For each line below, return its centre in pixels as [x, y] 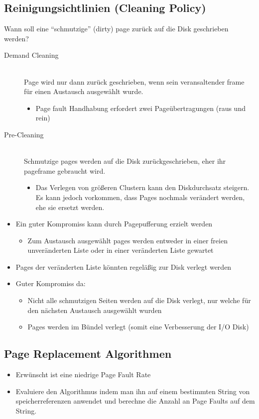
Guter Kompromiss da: [51, 283]
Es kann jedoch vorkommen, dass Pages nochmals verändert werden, [140, 197]
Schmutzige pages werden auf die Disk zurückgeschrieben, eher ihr [125, 161]
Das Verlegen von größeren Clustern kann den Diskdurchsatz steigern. [142, 187]
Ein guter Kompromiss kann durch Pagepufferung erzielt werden [114, 224]
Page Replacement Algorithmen [88, 354]
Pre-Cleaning [24, 134]
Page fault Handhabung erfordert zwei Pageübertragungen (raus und [140, 108]
